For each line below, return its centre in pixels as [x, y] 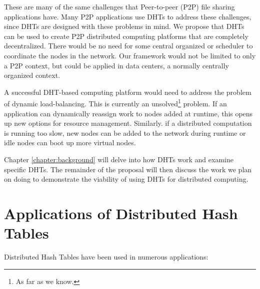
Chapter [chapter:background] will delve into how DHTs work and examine [119, 159]
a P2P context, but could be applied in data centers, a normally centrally [116, 65]
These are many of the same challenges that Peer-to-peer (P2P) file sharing [119, 6]
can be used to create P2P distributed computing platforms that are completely [126, 36]
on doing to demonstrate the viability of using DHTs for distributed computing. [126, 179]
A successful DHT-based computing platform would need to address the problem [128, 92]
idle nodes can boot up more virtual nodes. [70, 143]
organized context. [32, 75]
